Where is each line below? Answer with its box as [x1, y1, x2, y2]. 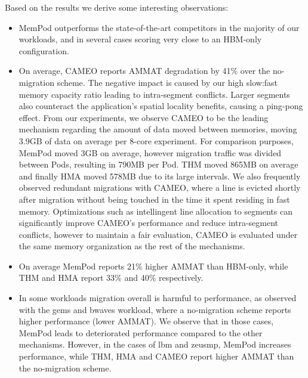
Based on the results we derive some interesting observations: [5, 1, 229, 13]
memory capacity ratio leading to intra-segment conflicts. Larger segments [19, 88, 290, 100]
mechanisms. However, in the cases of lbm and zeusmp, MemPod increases [19, 338, 291, 351]
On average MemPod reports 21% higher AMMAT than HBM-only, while [19, 259, 288, 272]
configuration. [19, 44, 69, 57]
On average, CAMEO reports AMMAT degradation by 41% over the [19, 64, 270, 77]
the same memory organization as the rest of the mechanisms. [19, 240, 245, 252]
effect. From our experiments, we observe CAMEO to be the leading [19, 111, 269, 123]
